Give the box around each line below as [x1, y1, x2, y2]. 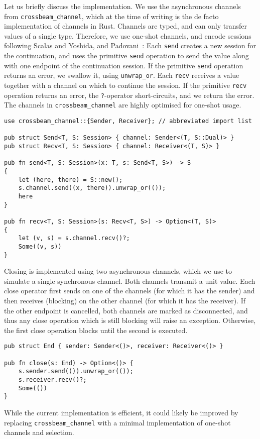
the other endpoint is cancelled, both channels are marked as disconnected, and [4, 305, 248, 315]
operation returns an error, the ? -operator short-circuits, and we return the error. [4, 89, 254, 100]
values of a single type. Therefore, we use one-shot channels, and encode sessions [4, 30, 251, 41]
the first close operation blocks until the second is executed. [4, 324, 188, 335]
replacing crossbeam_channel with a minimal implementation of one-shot [4, 417, 231, 427]
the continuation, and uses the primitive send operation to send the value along [4, 50, 249, 61]
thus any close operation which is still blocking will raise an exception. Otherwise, [4, 315, 256, 325]
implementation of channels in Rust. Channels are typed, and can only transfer [4, 21, 247, 31]
